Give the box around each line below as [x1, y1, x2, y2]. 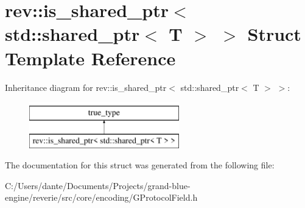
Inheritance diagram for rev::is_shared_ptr [5, 81, 167, 93]
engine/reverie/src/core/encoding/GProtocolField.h [5, 191, 198, 204]
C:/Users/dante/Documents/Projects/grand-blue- [5, 179, 191, 192]
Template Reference [5, 45, 176, 70]
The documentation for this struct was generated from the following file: [5, 159, 275, 171]
